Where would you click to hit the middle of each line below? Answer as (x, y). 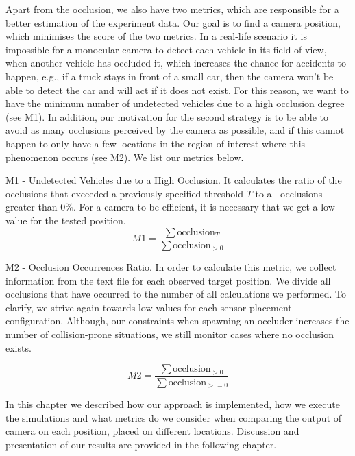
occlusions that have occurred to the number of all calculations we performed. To (176, 294)
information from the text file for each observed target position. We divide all (168, 280)
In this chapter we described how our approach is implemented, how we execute (173, 404)
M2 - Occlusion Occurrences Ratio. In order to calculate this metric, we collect (171, 267)
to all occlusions (289, 193)
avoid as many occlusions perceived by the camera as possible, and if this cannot (175, 130)
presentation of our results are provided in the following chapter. (141, 444)
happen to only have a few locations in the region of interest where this (156, 143)
